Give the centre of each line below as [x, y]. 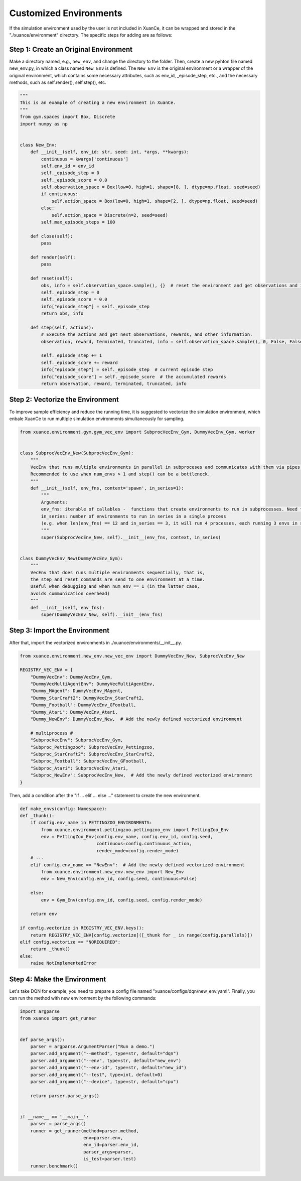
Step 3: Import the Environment [59, 631]
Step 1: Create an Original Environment [71, 49]
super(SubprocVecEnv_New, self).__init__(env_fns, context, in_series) [131, 537]
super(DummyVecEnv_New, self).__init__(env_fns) [102, 615]
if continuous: [60, 194]
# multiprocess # [52, 733]
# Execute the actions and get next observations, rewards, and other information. [147, 335]
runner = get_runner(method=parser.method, [85, 1131]
